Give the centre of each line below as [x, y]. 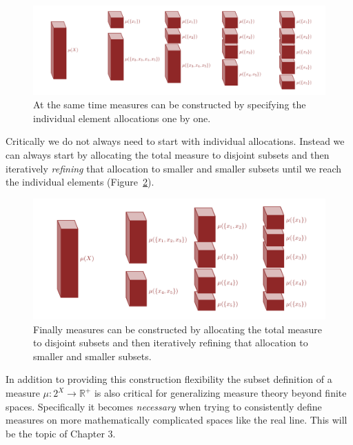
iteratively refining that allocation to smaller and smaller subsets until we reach [174, 168]
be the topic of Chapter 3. [61, 433]
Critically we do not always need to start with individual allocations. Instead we [175, 141]
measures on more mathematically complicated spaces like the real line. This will [176, 420]
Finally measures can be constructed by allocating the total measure [178, 329]
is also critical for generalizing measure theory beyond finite [220, 393]
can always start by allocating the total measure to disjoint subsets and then [168, 154]
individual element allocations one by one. [122, 118]
